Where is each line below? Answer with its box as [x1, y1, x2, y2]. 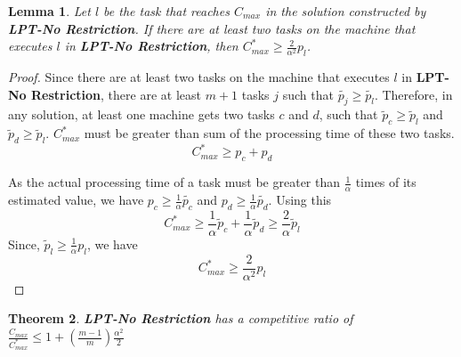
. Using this [268, 191, 332, 209]
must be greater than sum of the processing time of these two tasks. [84, 124, 455, 142]
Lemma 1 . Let [8, 2, 91, 20]
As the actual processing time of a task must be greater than [8, 173, 341, 191]
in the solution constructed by [265, 2, 426, 20]
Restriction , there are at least [31, 85, 201, 103]
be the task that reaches [103, 2, 230, 20]
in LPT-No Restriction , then [64, 37, 239, 55]
